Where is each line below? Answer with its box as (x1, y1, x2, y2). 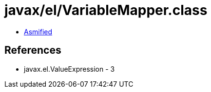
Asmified (24, 27, 53, 36)
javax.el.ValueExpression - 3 (24, 64, 115, 73)
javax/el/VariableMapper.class (4, 2, 208, 18)
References (4, 44, 61, 57)
